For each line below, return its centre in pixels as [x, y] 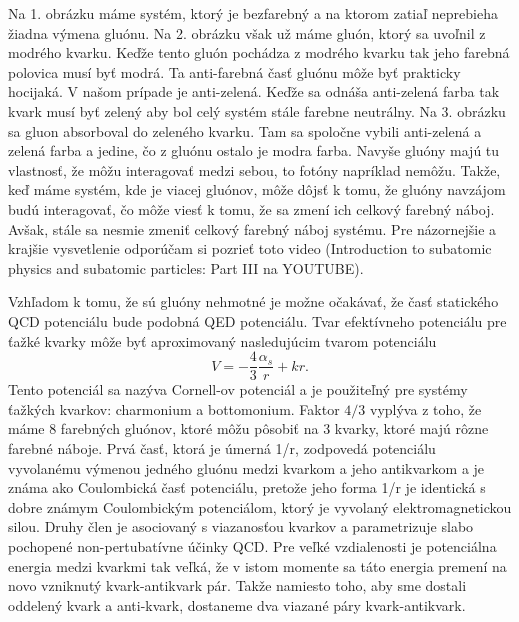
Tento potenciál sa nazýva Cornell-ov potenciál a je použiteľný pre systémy [238, 389]
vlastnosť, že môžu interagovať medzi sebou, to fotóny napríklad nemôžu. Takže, [254, 169]
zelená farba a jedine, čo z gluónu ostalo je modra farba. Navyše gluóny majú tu [254, 150]
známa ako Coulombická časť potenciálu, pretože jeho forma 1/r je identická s [247, 487]
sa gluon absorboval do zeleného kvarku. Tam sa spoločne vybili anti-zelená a [245, 130]
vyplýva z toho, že [426, 408]
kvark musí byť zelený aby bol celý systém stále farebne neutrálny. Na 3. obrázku [257, 110]
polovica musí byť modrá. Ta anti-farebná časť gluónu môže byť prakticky [234, 71]
